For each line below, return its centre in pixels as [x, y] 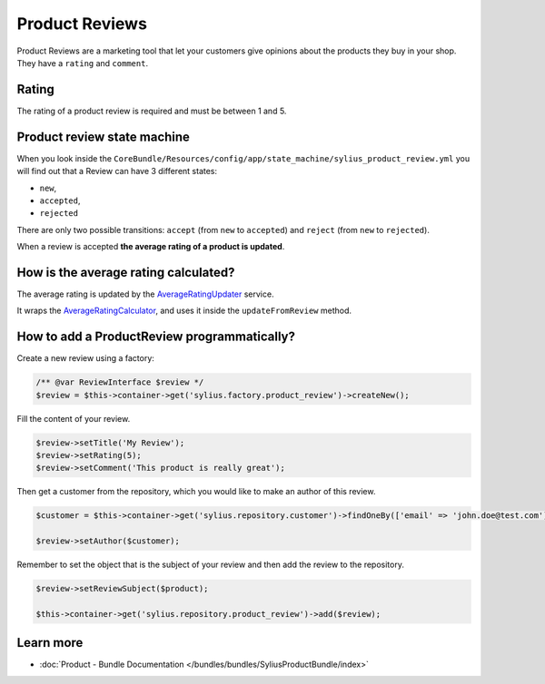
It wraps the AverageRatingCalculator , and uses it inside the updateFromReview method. [184, 311]
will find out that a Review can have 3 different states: [117, 171]
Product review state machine [104, 137]
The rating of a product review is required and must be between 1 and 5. [152, 111]
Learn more [50, 643]
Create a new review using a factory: [85, 358]
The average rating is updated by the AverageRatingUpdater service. [145, 294]
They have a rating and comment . [83, 63]
